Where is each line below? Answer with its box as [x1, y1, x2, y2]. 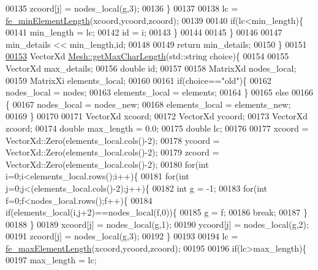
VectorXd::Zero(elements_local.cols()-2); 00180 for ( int [6, 157, 209, 170]
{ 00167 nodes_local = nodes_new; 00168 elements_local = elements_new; [6, 97, 291, 110]
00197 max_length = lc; [6, 253, 97, 266]
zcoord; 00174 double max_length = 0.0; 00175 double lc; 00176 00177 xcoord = [6, 121, 309, 134]
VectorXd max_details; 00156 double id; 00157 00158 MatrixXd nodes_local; [6, 61, 297, 74]
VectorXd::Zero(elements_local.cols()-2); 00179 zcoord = [6, 146, 219, 159]
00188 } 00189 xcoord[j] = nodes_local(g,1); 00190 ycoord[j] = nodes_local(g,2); [6, 217, 309, 230]
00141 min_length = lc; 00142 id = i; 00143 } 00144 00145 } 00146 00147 [6, 26, 282, 39]
